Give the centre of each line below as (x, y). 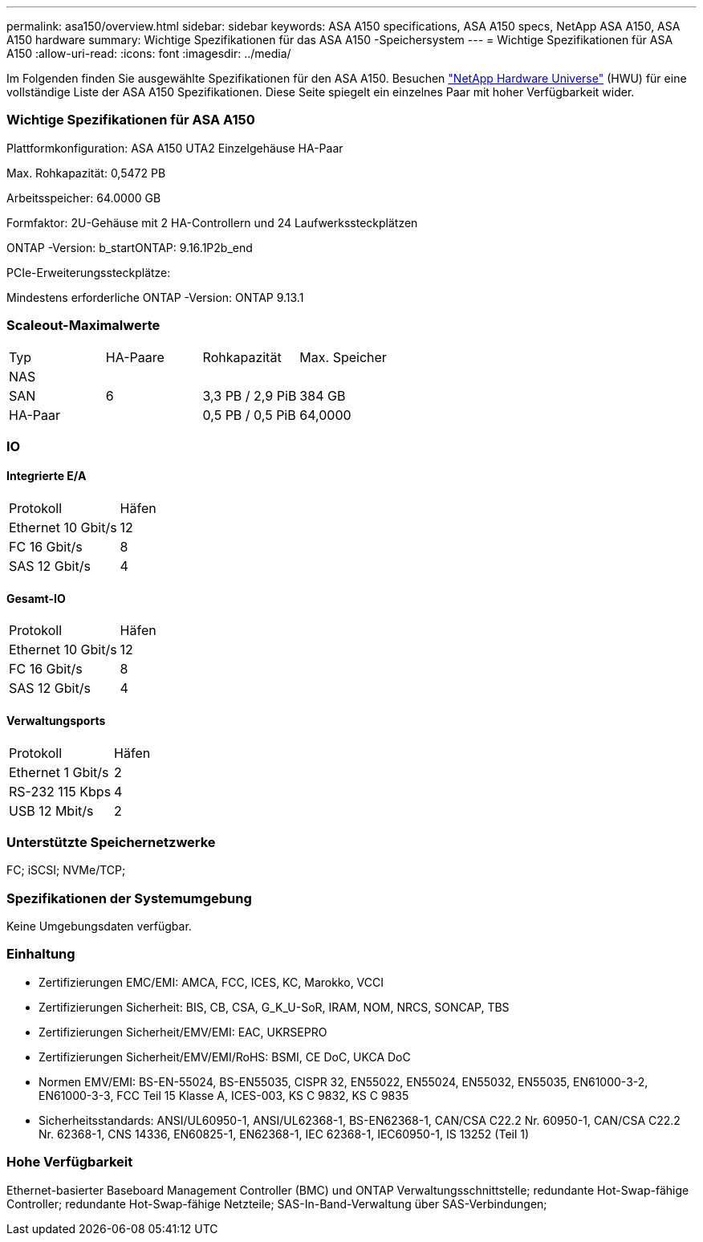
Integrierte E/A (47, 476)
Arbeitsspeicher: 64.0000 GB (84, 197)
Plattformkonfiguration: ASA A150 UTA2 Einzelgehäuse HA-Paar (175, 148)
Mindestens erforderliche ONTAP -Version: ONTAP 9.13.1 (155, 297)
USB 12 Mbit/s (51, 810)
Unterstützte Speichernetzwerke (111, 842)
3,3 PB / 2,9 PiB (250, 395)
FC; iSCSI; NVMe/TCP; (66, 870)
